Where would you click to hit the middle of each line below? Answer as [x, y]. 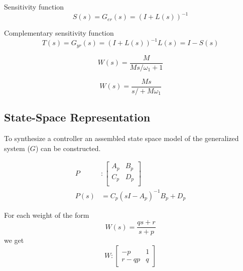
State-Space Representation [77, 117]
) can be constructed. [68, 148]
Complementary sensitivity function [59, 33]
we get [14, 240]
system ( [17, 148]
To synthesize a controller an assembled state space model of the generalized [122, 138]
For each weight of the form [47, 215]
